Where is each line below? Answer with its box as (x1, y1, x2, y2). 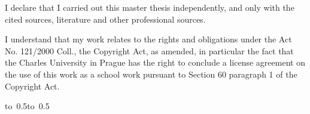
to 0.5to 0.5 (5, 100, 50, 112)
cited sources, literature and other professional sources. (5, 13, 206, 25)
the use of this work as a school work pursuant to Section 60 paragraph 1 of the (5, 67, 297, 80)
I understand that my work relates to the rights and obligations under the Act (5, 33, 292, 45)
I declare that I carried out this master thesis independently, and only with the (5, 1, 294, 13)
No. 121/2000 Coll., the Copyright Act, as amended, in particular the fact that (5, 44, 294, 57)
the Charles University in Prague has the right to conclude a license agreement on (5, 56, 305, 69)
